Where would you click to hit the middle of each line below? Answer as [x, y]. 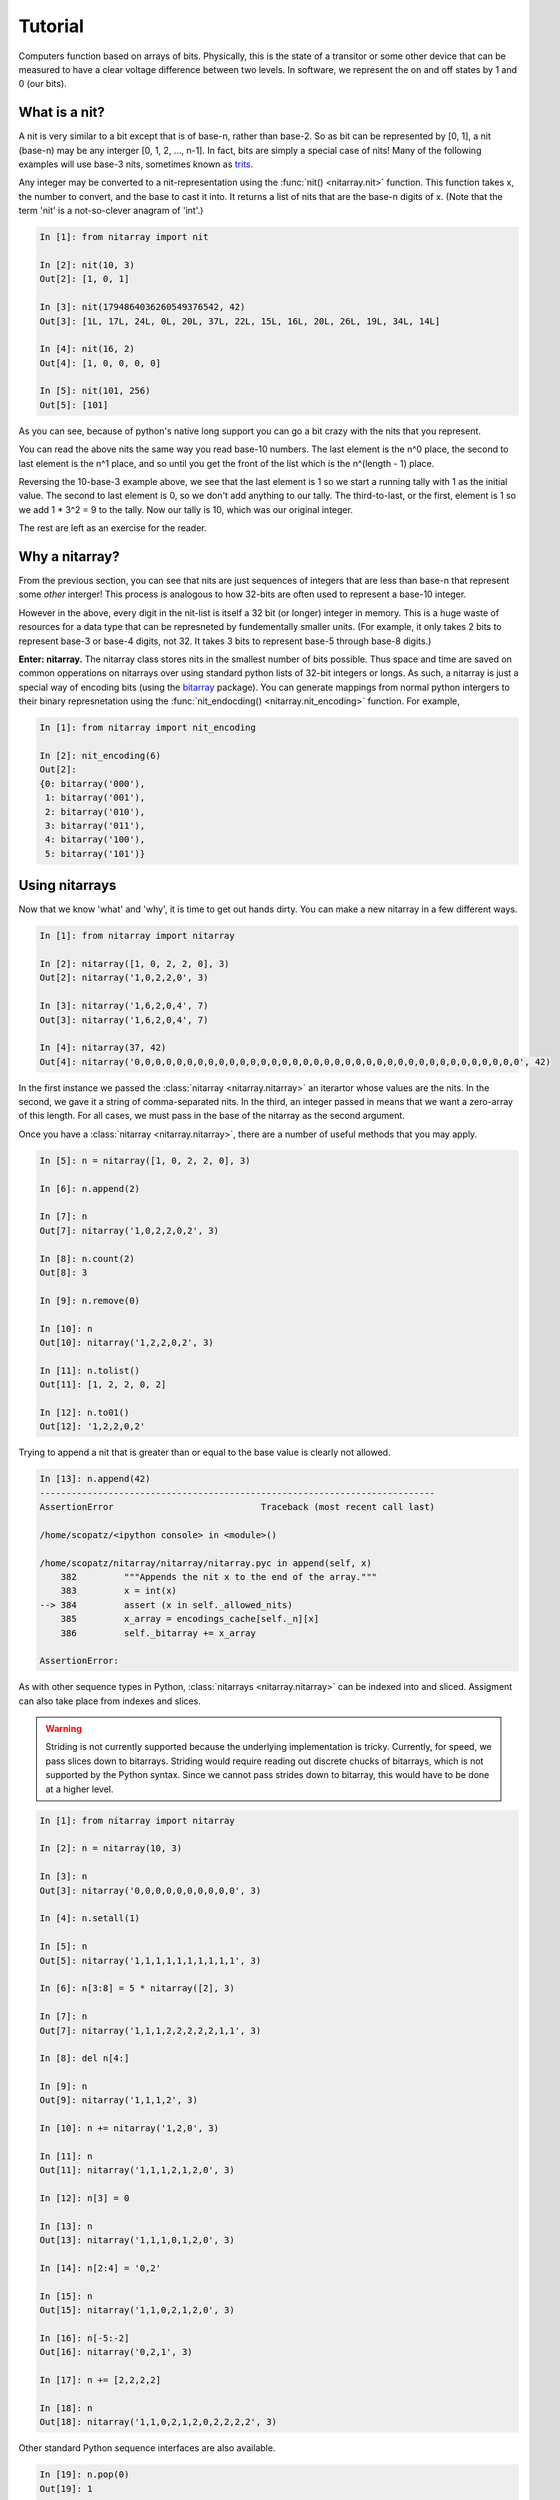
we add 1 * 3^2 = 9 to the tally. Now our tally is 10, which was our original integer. [186, 509]
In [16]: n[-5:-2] [84, 2338]
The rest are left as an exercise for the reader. [112, 528]
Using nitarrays [67, 885]
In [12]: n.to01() [84, 1412]
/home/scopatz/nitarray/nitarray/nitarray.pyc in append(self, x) [205, 1563]
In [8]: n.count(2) [87, 1258]
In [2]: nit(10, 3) [87, 264]
